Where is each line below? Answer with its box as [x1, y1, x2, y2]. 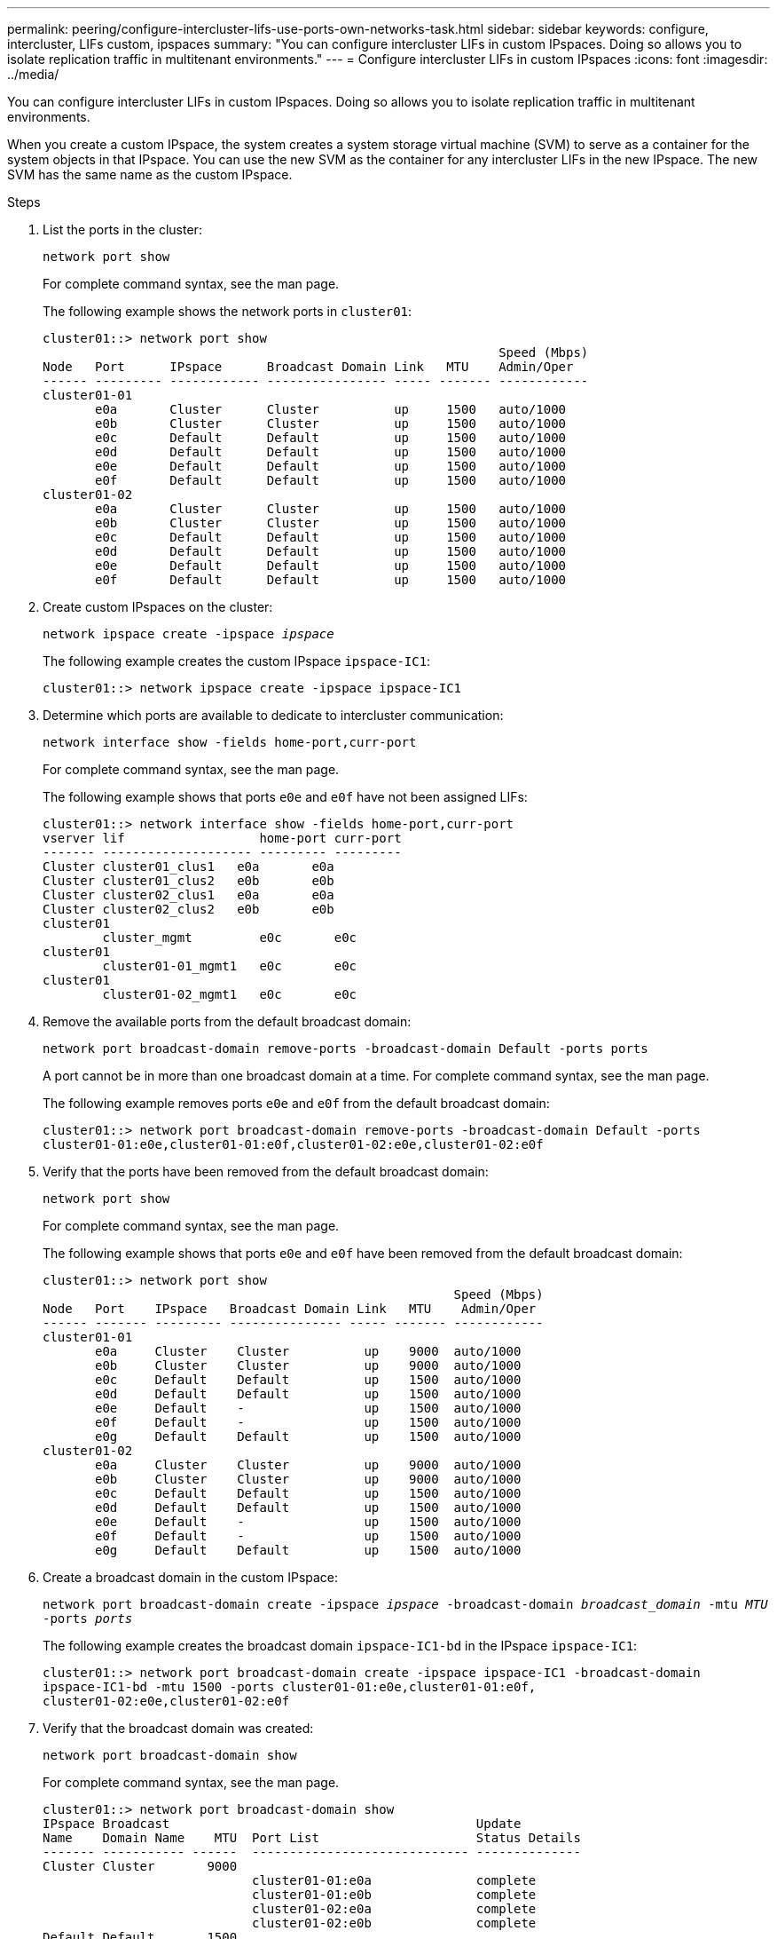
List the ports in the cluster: [43, 222, 202, 237]
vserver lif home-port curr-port [43, 831, 402, 845]
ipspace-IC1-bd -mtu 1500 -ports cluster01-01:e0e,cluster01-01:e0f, [43, 1680, 537, 1694]
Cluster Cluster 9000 [43, 1859, 238, 1873]
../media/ [7, 67, 59, 82]
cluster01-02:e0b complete [252, 1916, 537, 1930]
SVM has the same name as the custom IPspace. [7, 167, 293, 182]
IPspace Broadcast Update [43, 1816, 522, 1831]
